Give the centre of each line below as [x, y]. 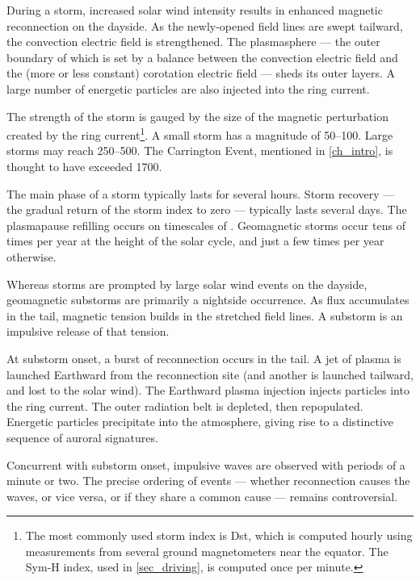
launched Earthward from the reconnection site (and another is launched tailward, [210, 374]
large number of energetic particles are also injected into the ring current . [188, 88]
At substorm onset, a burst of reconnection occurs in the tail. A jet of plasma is [204, 358]
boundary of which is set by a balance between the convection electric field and [202, 57]
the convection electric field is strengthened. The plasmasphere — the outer [193, 42]
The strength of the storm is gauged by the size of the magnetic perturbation [197, 116]
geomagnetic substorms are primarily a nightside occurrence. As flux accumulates [208, 300]
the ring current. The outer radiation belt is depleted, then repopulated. [185, 405]
